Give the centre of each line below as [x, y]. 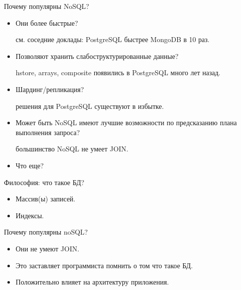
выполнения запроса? [48, 132]
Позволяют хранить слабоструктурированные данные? [97, 56]
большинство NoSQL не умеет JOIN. [72, 149]
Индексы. [30, 215]
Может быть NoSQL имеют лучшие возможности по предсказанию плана [126, 122]
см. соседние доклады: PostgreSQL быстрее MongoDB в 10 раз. [113, 39]
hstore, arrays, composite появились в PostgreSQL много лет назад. [118, 72]
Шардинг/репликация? [50, 89]
